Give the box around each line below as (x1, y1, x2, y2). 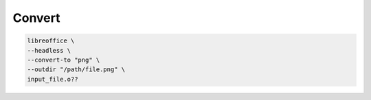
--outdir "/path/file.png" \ (27, 66, 126, 73)
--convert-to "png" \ (27, 55, 100, 64)
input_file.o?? (27, 75, 78, 83)
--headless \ (27, 47, 71, 54)
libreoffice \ (27, 37, 75, 45)
